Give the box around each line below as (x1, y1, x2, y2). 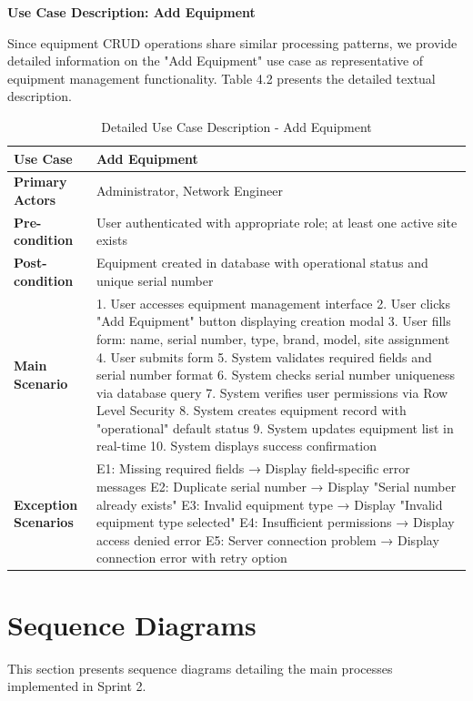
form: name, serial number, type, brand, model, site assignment (96, 329, 450, 348)
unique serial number (96, 270, 214, 290)
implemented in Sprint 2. (7, 676, 146, 696)
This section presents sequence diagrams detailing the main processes (7, 658, 393, 677)
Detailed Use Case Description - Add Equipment (101, 117, 372, 136)
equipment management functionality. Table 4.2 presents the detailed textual (7, 68, 436, 87)
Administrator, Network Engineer (96, 181, 283, 200)
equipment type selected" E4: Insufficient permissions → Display (96, 513, 455, 532)
